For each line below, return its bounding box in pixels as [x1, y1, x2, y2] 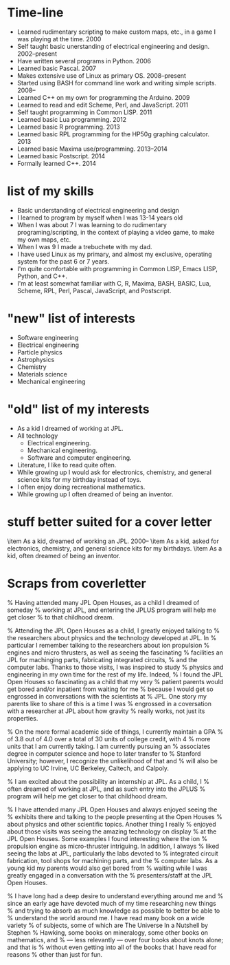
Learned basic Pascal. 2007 [16, 64, 96, 72]
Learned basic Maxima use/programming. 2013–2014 [16, 145, 168, 153]
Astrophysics [16, 355, 55, 363]
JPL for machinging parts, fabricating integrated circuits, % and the [7, 655, 198, 664]
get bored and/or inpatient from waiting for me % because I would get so [7, 685, 214, 693]
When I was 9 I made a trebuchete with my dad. [16, 242, 152, 251]
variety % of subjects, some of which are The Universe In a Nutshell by [7, 921, 208, 929]
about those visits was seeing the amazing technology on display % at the [7, 827, 217, 836]
